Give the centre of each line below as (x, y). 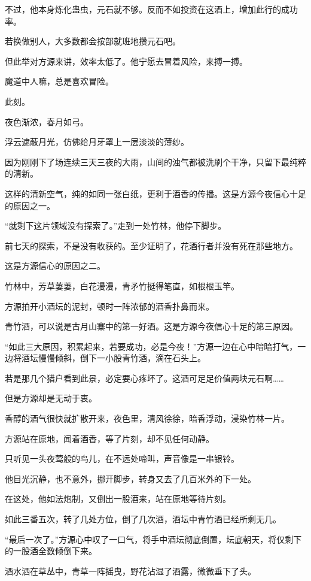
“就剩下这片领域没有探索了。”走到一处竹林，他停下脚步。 (116, 226)
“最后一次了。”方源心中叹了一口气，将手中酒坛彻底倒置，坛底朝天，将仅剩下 (153, 539)
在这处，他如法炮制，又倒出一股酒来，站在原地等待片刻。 (118, 499)
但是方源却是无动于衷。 (51, 398)
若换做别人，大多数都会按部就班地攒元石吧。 (93, 41)
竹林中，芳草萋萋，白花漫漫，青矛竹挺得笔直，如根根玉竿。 (122, 285)
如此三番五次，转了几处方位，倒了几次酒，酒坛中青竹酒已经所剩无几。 (143, 519)
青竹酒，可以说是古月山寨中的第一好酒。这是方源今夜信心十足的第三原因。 (151, 326)
